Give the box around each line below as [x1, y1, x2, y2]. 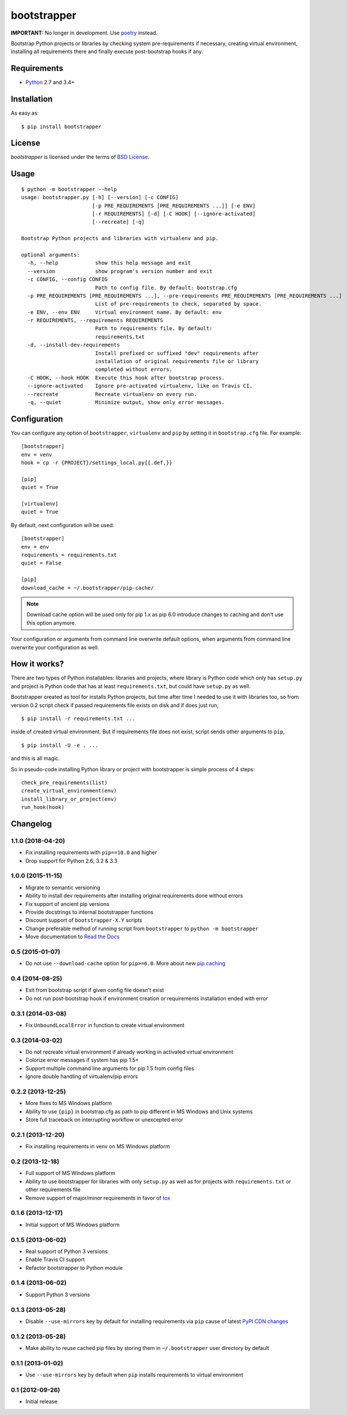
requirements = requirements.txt [21, 551, 117, 558]
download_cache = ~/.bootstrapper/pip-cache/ [21, 585, 154, 591]
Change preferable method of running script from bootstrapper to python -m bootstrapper [25, 925, 259, 932]
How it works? [11, 659, 64, 669]
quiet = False [21, 560, 61, 566]
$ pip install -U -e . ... [21, 741, 99, 748]
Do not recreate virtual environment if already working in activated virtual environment [25, 1048, 233, 1055]
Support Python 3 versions [25, 1291, 90, 1298]
